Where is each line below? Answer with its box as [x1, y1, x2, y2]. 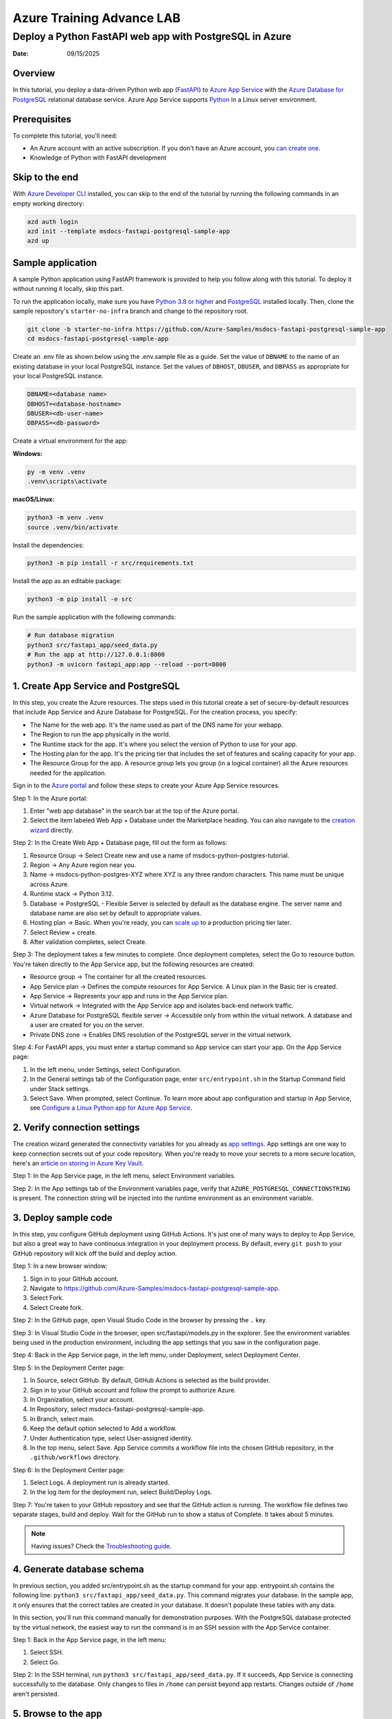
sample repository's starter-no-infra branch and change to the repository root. [12, 307, 249, 316]
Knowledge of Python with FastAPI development [30, 153, 167, 162]
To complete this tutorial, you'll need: [12, 131, 118, 140]
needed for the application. [30, 769, 106, 777]
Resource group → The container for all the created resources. [30, 973, 207, 981]
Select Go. [30, 1658, 60, 1666]
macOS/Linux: [12, 495, 55, 503]
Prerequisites [12, 113, 71, 125]
